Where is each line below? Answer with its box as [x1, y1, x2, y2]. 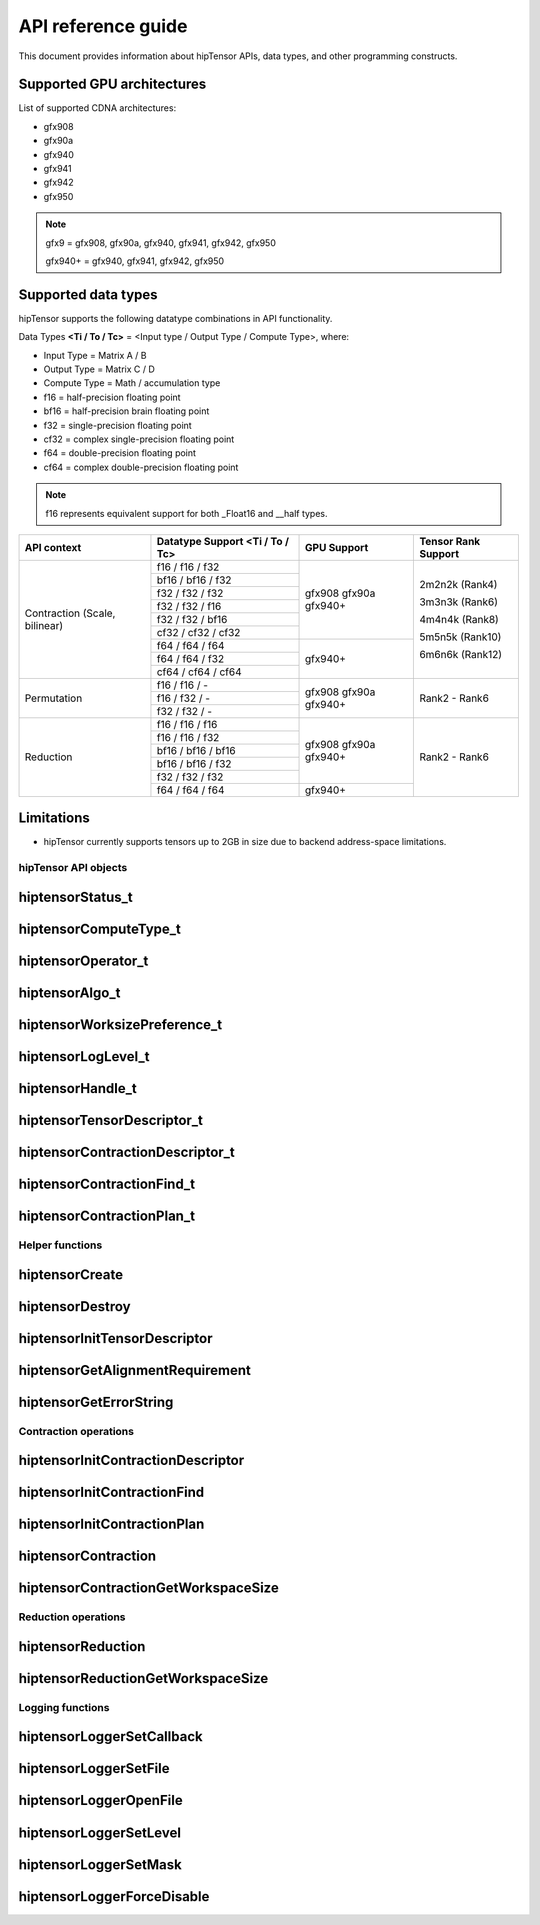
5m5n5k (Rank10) [419, 630, 502, 644]
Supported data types [18, 286, 159, 303]
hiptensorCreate [18, 1266, 124, 1283]
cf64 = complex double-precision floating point [43, 461, 239, 473]
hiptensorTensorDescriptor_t [18, 1111, 204, 1129]
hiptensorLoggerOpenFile [18, 1792, 184, 1809]
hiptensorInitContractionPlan [18, 1516, 205, 1533]
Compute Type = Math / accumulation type [43, 377, 221, 389]
